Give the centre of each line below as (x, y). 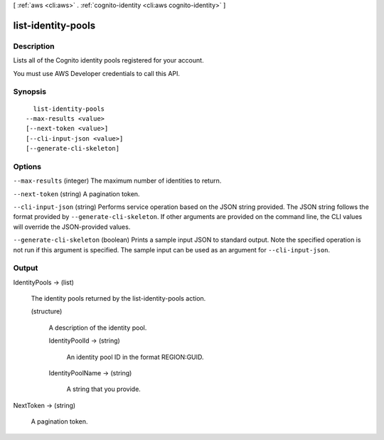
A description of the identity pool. (98, 328)
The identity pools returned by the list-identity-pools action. (118, 299)
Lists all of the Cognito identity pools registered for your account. (108, 60)
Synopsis (30, 92)
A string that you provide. (104, 389)
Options (27, 166)
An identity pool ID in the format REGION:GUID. (135, 357)
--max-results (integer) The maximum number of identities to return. (117, 181)
